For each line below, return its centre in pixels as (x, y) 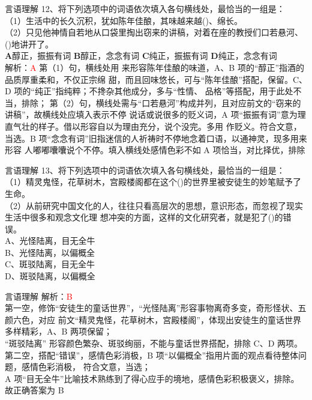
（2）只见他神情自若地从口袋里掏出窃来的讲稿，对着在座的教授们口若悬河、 (154, 32)
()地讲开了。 (29, 44)
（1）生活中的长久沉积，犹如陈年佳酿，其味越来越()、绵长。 (124, 20)
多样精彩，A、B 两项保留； (59, 331)
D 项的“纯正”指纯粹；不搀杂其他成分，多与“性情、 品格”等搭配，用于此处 (149, 91)
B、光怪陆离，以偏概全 (50, 252)
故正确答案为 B (34, 390)
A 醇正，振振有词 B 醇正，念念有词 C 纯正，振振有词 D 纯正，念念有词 (141, 56)
